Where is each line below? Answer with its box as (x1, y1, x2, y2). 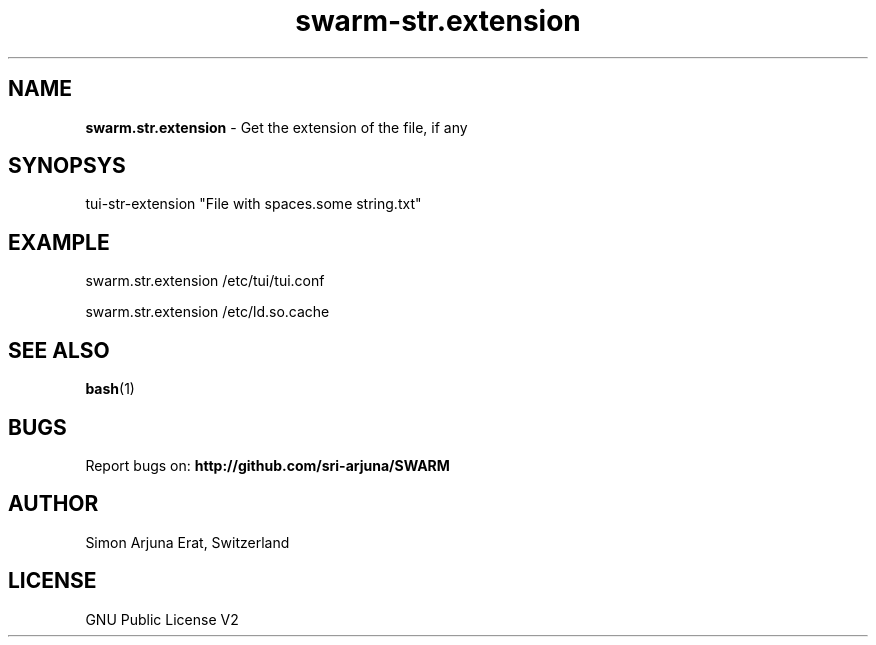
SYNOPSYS (8, 153, 126, 179)
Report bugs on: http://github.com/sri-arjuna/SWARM (85, 456, 450, 474)
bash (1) (85, 380, 135, 398)
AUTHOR (8, 491, 99, 517)
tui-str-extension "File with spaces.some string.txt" (85, 195, 422, 213)
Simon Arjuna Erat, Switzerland (85, 533, 290, 551)
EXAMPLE (8, 229, 110, 255)
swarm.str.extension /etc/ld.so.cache (85, 303, 330, 321)
